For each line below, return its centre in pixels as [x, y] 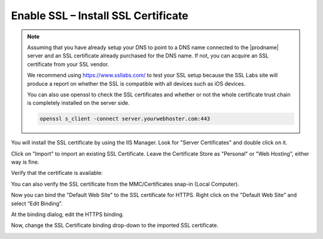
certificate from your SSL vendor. [68, 64]
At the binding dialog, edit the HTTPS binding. [68, 214]
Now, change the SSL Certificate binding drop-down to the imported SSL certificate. [115, 225]
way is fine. [25, 162]
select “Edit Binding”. [37, 203]
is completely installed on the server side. [78, 103]
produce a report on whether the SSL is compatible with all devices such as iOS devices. [136, 83]
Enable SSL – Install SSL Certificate [100, 16]
